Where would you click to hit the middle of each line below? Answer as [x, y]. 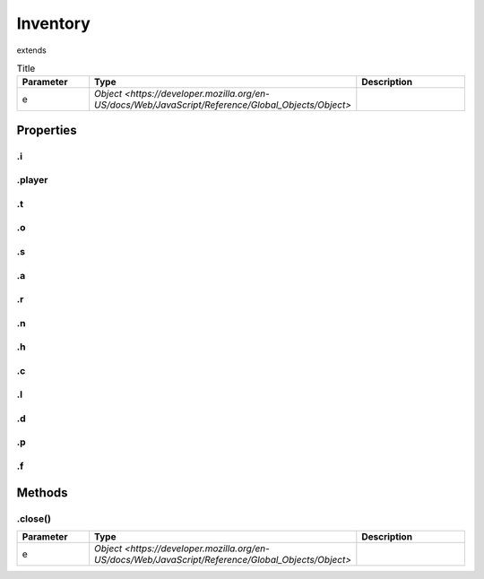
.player [32, 180]
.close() [34, 518]
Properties [47, 130]
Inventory [54, 23]
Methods [42, 493]
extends [31, 50]
